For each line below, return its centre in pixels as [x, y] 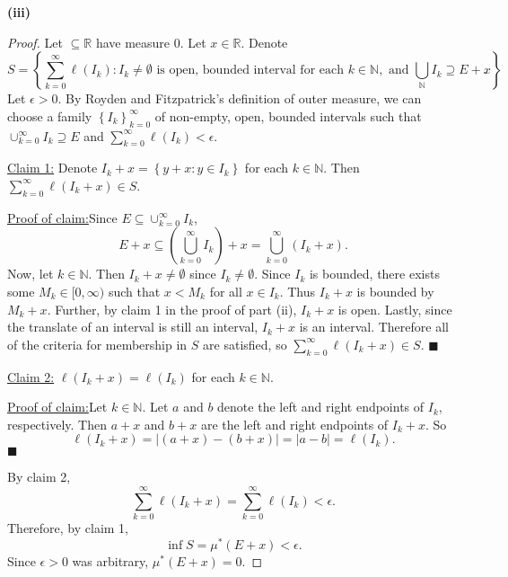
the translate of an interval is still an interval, [133, 327]
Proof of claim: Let [57, 407]
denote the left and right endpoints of [321, 407]
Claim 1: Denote [53, 168]
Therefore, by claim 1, [68, 528]
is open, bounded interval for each [250, 71]
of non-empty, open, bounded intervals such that [288, 115]
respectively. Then [57, 424]
